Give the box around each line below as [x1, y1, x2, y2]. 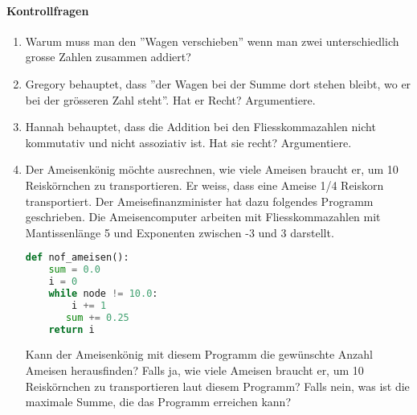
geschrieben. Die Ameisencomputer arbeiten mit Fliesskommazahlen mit [25, 208, 381, 225]
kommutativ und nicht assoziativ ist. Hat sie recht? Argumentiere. [25, 134, 352, 150]
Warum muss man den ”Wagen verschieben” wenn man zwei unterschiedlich [25, 32, 399, 49]
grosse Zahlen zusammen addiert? [25, 48, 191, 65]
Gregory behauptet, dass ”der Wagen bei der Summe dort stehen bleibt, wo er [25, 75, 411, 92]
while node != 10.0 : [48, 287, 158, 299]
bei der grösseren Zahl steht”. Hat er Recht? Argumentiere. [25, 91, 316, 108]
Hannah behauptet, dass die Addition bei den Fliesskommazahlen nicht [25, 118, 376, 135]
